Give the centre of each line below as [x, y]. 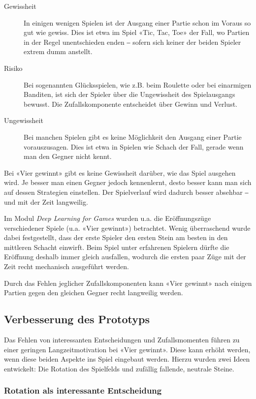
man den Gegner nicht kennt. [68, 156]
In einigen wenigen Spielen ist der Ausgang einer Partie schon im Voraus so [137, 22]
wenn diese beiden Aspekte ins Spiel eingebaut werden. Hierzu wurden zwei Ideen [127, 359]
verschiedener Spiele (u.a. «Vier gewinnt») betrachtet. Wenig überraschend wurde [127, 228]
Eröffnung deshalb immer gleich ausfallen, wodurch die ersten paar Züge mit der [125, 257]
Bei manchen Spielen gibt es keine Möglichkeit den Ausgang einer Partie [133, 137]
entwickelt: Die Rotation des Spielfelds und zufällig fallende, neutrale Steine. [119, 368]
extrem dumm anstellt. [58, 51]
